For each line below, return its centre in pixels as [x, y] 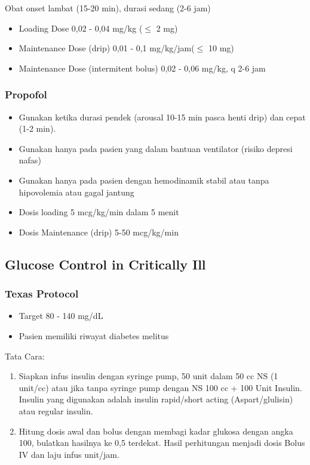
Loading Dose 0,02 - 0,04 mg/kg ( [81, 28]
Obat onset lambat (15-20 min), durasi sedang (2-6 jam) [108, 8]
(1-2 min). [37, 128]
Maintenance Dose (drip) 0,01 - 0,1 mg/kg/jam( [107, 48]
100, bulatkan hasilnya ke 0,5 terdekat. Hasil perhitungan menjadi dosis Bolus [162, 443]
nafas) [30, 160]
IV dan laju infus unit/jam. [69, 454]
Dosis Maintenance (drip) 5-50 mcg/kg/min [99, 232]
